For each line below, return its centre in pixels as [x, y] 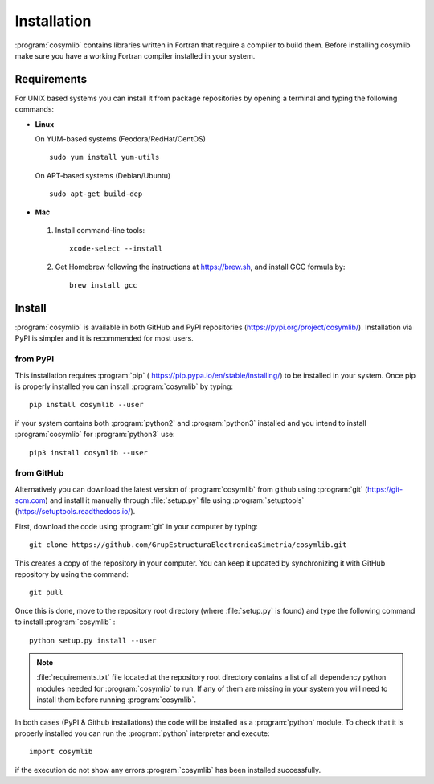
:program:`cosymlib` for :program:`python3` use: [95, 435]
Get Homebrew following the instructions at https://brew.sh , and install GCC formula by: [200, 267]
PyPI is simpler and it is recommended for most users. [104, 338]
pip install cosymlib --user [86, 405]
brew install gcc [103, 286]
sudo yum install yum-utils [104, 157]
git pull [46, 593]
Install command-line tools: [100, 230]
